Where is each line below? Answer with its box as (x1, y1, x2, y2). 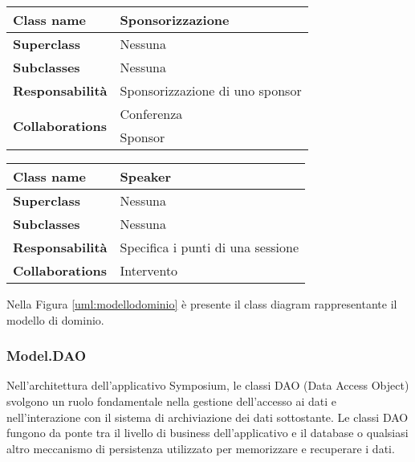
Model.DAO (6, 345, 87, 366)
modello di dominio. (6, 311, 104, 328)
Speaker (120, 167, 172, 186)
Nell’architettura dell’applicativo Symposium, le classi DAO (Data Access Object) (6, 377, 409, 394)
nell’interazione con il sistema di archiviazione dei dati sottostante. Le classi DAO (6, 408, 409, 425)
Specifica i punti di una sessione (120, 238, 299, 256)
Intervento (120, 261, 178, 280)
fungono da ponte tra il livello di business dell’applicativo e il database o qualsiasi (6, 424, 409, 441)
